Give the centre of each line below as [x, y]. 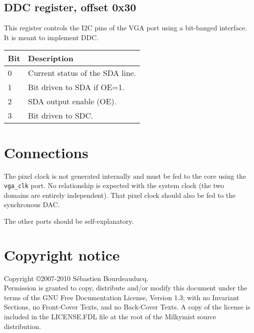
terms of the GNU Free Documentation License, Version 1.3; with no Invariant [122, 297]
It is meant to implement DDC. [51, 37]
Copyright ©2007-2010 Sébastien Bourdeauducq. [76, 278]
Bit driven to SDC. [61, 116]
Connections [46, 152]
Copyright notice [62, 254]
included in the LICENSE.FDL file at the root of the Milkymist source [110, 317]
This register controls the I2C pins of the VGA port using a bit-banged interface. [126, 28]
